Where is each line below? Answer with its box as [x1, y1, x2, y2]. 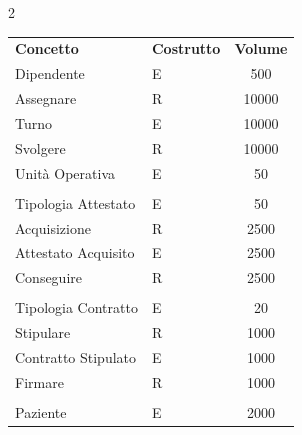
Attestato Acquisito [15, 242, 135, 263]
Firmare [15, 371, 64, 392]
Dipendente [15, 63, 85, 84]
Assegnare [15, 88, 77, 109]
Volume [234, 38, 288, 59]
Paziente [15, 401, 67, 422]
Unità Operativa [15, 162, 116, 183]
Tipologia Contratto [15, 297, 138, 318]
